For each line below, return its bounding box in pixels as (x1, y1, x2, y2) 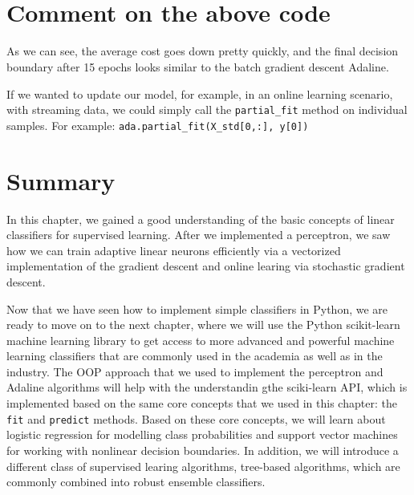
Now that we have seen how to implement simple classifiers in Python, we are (6, 300, 388, 317)
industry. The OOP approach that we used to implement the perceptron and (6, 363, 384, 379)
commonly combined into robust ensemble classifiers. (6, 473, 266, 490)
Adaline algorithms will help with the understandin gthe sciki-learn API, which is (6, 379, 408, 396)
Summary (6, 164, 116, 197)
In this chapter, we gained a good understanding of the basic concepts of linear (6, 210, 395, 227)
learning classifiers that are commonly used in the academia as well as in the (6, 347, 383, 364)
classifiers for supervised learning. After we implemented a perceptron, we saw (6, 226, 391, 243)
